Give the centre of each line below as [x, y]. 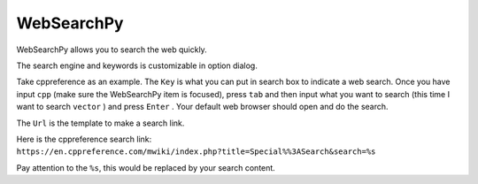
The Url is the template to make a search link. [100, 123]
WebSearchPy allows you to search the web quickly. [112, 50]
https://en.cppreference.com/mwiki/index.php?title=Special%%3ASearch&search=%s [196, 152]
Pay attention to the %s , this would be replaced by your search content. [146, 167]
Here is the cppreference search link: [84, 139]
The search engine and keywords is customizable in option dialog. [137, 65]
